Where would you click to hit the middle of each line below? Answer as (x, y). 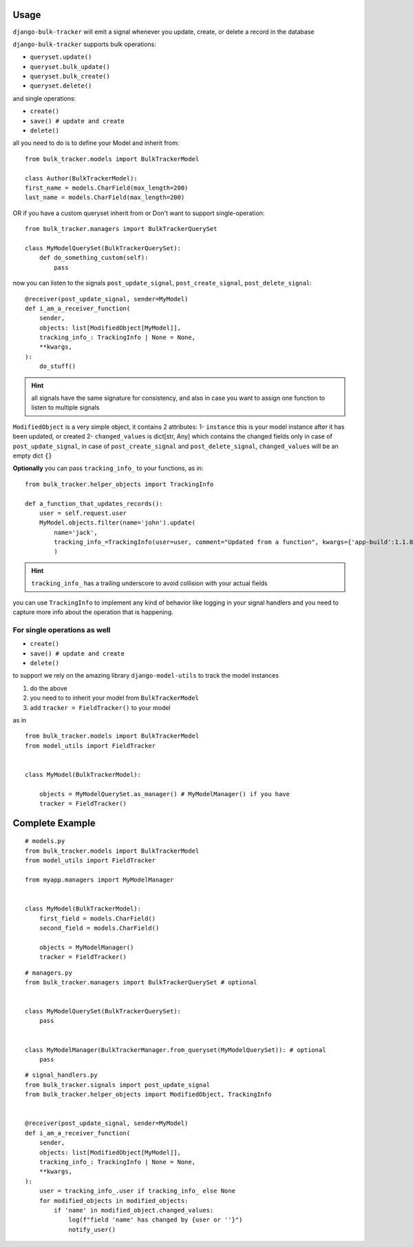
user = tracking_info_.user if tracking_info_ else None (137, 1191)
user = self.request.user (83, 513)
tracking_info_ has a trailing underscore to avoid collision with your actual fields (149, 583)
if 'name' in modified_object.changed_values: (134, 1210)
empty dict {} (32, 456)
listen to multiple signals (65, 407)
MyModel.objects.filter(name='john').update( (117, 523)
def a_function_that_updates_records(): (94, 504)
